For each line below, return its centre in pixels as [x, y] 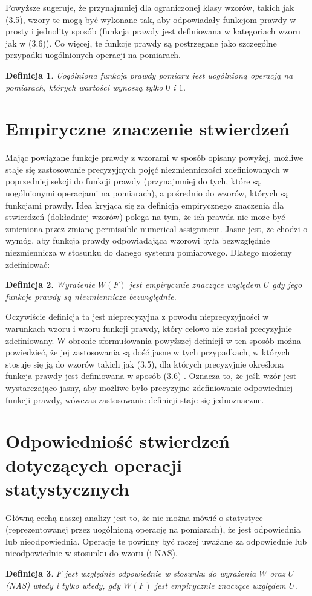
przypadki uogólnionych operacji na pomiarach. [93, 55]
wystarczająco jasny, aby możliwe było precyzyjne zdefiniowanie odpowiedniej [149, 387]
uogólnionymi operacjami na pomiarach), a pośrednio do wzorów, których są [147, 193]
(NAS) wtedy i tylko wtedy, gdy [63, 585]
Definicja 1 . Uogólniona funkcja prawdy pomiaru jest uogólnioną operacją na [149, 75]
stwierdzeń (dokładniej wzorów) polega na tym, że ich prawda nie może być [145, 217]
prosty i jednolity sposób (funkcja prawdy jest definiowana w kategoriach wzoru [153, 31]
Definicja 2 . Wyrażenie [50, 284]
